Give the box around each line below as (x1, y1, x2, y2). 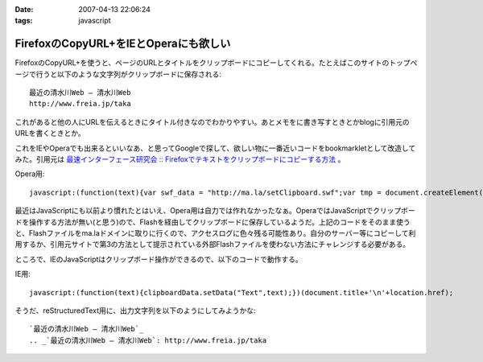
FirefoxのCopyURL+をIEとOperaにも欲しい (14, 37, 231, 51)
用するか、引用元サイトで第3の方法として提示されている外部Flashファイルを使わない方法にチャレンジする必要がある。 (14, 240, 411, 249)
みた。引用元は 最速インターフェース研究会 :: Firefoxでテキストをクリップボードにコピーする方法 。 (14, 154, 345, 164)
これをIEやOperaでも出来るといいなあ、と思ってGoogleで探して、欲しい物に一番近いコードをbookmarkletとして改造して (14, 143, 416, 153)
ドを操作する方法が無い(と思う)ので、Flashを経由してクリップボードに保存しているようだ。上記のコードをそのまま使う (14, 217, 411, 227)
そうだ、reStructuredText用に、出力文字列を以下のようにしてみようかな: (14, 306, 256, 315)
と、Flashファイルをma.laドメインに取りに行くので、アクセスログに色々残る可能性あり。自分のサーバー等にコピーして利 (14, 228, 416, 237)
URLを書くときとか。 (14, 129, 86, 138)
